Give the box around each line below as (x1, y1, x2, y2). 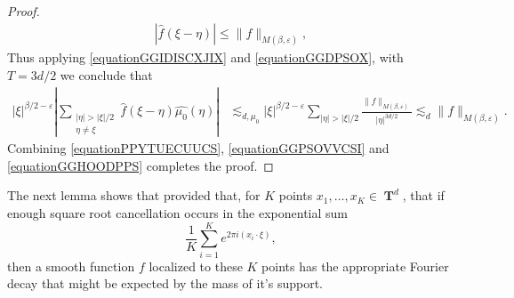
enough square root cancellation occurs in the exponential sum (7, 204, 349, 222)
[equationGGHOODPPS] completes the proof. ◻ (7, 156, 274, 174)
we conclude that (60, 66, 153, 85)
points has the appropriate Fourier (261, 256, 449, 275)
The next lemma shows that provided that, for (7, 186, 261, 205)
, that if (402, 186, 445, 205)
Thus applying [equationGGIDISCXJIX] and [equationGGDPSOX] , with (7, 48, 404, 67)
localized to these (149, 256, 243, 275)
